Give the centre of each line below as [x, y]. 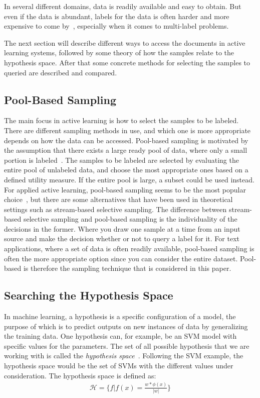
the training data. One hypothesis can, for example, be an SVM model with [120, 336]
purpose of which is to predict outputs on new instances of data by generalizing [126, 326]
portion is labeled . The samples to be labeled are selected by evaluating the [121, 160]
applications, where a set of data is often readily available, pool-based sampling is [129, 248]
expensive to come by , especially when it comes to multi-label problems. [116, 26]
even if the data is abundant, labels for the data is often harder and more [117, 16]
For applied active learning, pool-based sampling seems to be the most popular [125, 189]
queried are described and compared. [61, 72]
